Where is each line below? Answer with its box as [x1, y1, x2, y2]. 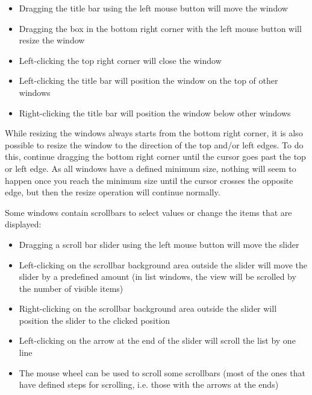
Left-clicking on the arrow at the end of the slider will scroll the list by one [19, 334, 296, 347]
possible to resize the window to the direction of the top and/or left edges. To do [5, 138, 304, 151]
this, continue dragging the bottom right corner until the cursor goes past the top [5, 150, 306, 163]
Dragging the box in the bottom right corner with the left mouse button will [19, 22, 302, 34]
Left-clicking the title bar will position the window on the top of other [19, 74, 278, 87]
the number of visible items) [19, 282, 123, 294]
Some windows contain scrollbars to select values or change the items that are [5, 206, 292, 218]
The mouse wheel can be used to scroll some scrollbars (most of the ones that [19, 366, 305, 379]
